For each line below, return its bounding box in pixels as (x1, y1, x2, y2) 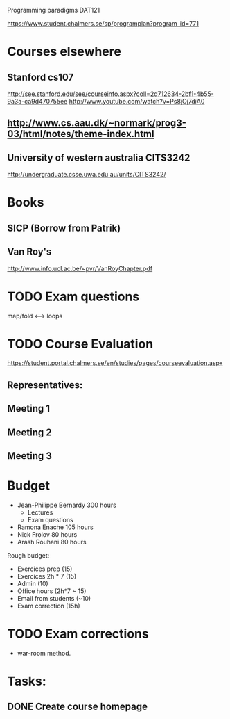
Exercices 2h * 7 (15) (17, 572, 77, 580)
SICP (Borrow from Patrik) (7, 222, 121, 234)
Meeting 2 (7, 426, 52, 438)
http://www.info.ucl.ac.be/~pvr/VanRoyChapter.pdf (7, 264, 153, 273)
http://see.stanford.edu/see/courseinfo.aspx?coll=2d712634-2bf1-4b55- (7, 90, 215, 98)
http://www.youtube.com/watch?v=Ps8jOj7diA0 (69, 97, 205, 105)
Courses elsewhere (7, 44, 121, 60)
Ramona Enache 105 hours (17, 523, 94, 531)
